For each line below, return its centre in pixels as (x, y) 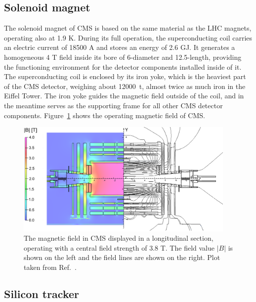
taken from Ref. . (50, 267)
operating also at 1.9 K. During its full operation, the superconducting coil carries (128, 37)
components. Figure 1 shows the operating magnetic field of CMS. (105, 115)
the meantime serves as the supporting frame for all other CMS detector (113, 105)
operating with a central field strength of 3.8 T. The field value (119, 247)
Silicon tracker (42, 293)
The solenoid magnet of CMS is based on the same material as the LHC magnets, (128, 28)
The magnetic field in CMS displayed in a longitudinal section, (119, 238)
